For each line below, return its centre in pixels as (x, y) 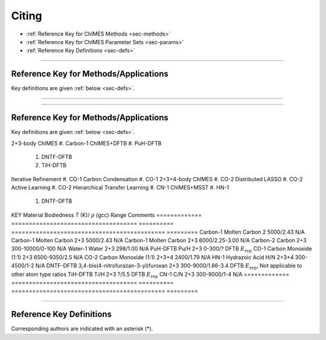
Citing (27, 16)
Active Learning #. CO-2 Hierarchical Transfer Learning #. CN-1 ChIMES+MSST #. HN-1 (120, 188)
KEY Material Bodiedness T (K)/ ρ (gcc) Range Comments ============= (107, 215)
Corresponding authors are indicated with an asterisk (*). (82, 329)
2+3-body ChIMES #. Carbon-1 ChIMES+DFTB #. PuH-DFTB (86, 143)
